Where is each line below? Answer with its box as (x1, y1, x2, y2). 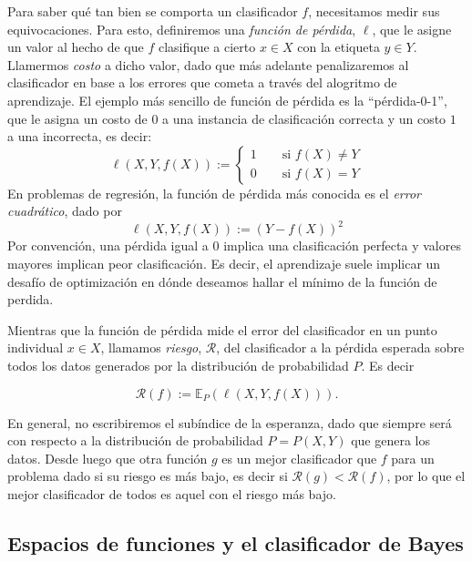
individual (7, 338, 64, 357)
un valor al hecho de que (7, 37, 144, 56)
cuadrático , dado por (7, 201, 122, 220)
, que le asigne (372, 19, 452, 38)
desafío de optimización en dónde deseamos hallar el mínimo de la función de (7, 271, 437, 291)
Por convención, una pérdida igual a (7, 236, 209, 255)
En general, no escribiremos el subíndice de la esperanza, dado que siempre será (7, 413, 452, 432)
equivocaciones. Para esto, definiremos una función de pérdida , (7, 19, 356, 38)
